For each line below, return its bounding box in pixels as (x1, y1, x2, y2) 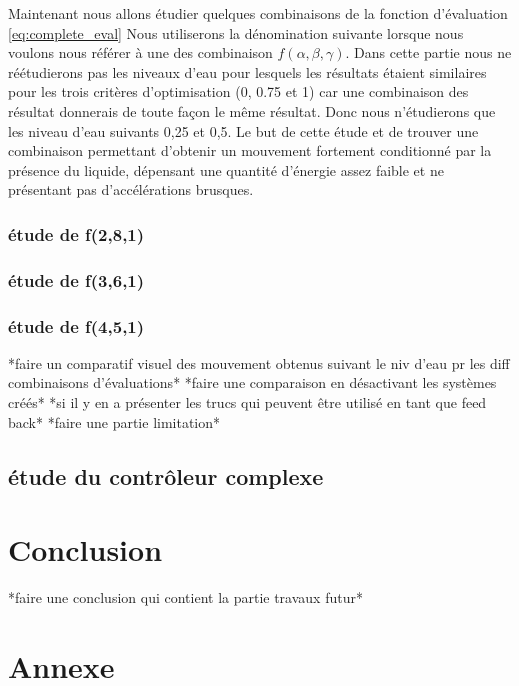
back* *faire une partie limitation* (8, 411, 221, 432)
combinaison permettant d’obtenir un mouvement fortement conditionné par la (8, 140, 492, 161)
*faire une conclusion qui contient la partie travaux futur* (8, 587, 363, 608)
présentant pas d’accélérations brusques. (8, 179, 254, 200)
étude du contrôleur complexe (8, 460, 324, 491)
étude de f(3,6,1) (8, 267, 145, 292)
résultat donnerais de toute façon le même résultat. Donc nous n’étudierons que (8, 100, 496, 121)
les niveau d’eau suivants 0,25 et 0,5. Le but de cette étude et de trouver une (8, 120, 479, 141)
